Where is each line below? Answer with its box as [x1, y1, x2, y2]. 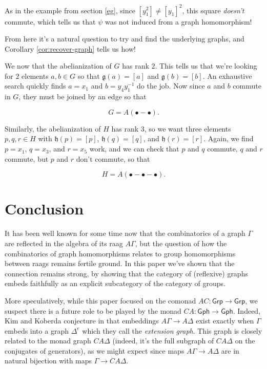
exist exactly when [196, 315, 254, 326]
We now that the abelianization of [5, 60, 112, 71]
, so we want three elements [144, 123, 231, 134]
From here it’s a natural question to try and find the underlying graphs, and [5, 33, 244, 44]
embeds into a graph [5, 325, 69, 336]
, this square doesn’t [182, 5, 244, 15]
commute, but [5, 153, 49, 164]
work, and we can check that [89, 143, 179, 154]
